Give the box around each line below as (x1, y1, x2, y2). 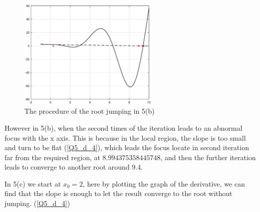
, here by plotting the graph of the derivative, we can (82, 178, 245, 189)
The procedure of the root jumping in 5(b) (24, 106, 155, 116)
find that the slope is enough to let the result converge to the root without (4, 188, 233, 199)
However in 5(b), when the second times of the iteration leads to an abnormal (4, 122, 243, 133)
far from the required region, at (4, 152, 100, 162)
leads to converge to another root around (4, 162, 130, 172)
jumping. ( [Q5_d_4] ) (4, 198, 70, 209)
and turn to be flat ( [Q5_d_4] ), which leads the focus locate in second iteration (4, 142, 249, 153)
